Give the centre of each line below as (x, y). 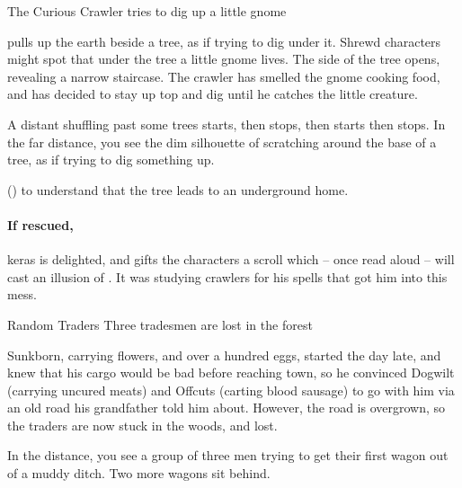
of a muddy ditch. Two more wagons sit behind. (139, 473)
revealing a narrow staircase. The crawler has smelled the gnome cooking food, (224, 76)
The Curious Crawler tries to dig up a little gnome (147, 11)
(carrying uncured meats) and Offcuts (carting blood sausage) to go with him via (231, 390)
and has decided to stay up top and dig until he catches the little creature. (213, 94)
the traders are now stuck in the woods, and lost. (142, 425)
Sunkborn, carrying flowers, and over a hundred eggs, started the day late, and (224, 355)
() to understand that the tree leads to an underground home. (178, 189)
